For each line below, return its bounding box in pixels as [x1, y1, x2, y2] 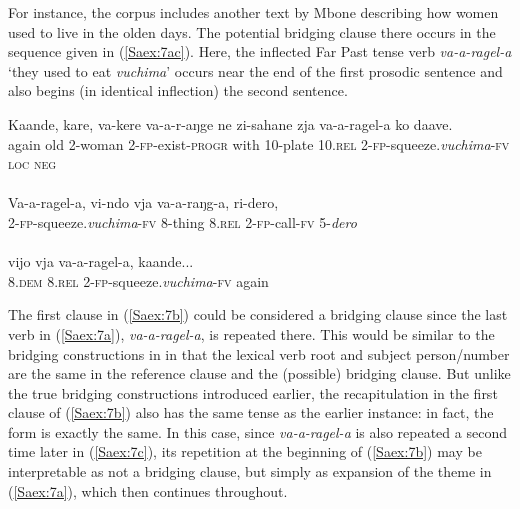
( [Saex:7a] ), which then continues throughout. [8, 480, 288, 501]
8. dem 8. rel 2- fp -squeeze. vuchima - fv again [8, 270, 269, 291]
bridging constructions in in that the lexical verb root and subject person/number [8, 343, 510, 364]
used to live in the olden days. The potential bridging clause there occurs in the [8, 21, 496, 42]
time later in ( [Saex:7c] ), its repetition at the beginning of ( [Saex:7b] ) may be [8, 441, 482, 462]
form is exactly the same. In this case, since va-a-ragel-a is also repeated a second [8, 421, 507, 442]
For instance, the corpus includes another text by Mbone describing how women [8, 2, 499, 22]
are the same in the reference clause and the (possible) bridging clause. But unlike [8, 363, 511, 384]
